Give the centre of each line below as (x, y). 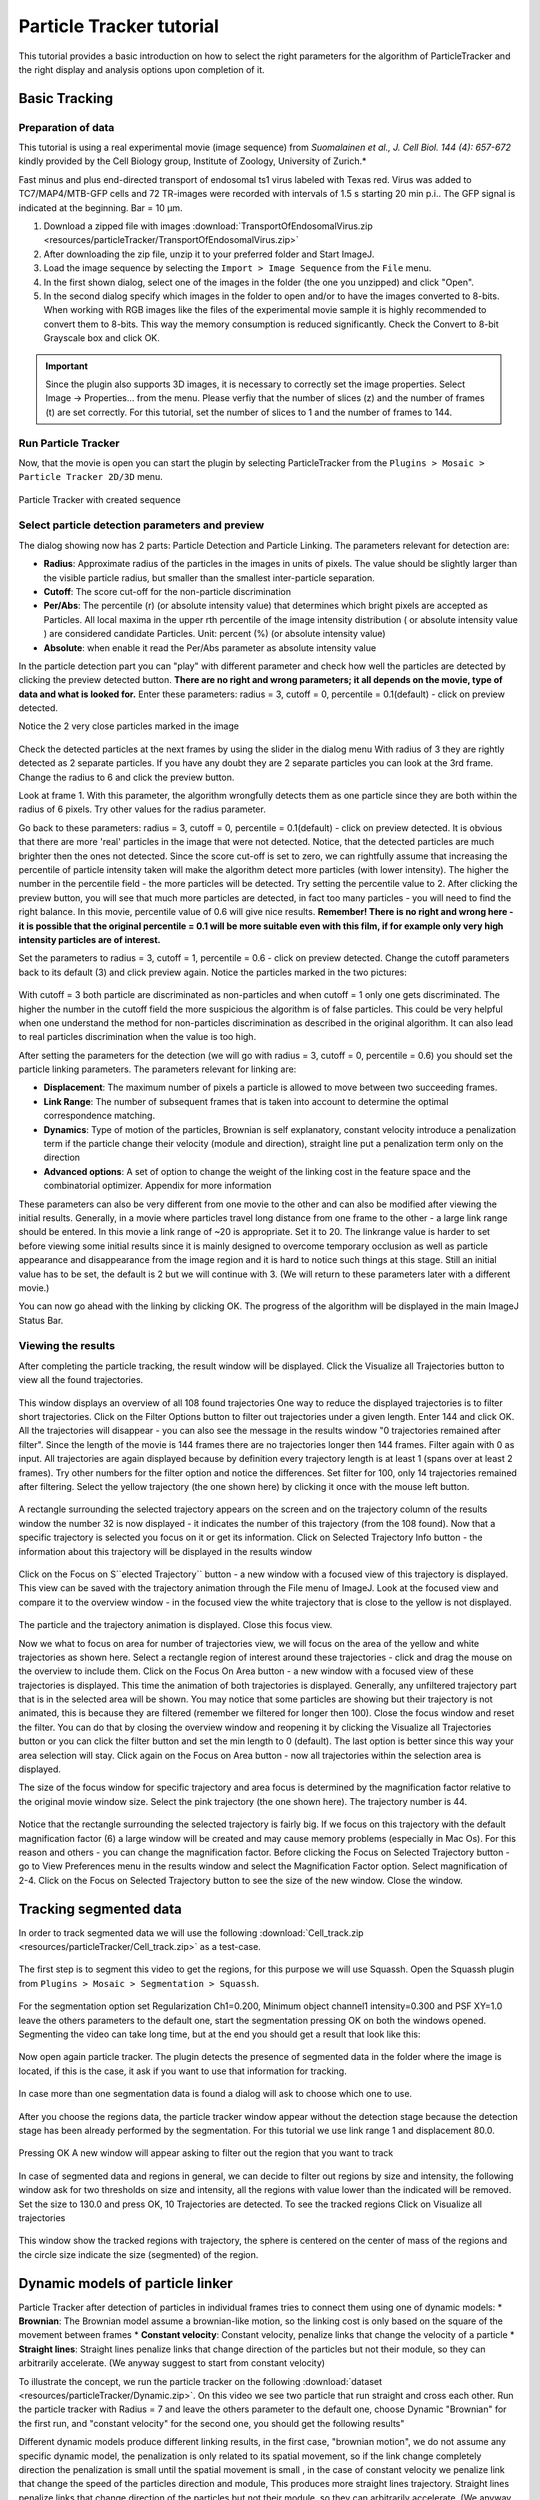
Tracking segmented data (100, 1908)
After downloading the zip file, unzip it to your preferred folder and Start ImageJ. (209, 254)
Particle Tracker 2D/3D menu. (91, 477)
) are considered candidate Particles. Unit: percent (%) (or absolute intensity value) (214, 634)
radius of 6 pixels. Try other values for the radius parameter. (142, 809)
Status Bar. (41, 1320)
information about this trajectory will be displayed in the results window (165, 1551)
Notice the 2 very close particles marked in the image (129, 726)
